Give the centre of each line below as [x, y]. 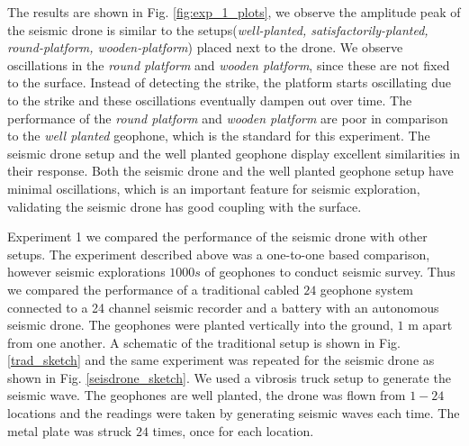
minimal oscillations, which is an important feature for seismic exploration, [214, 188]
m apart [430, 325]
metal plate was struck [70, 430]
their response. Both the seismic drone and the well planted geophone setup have [230, 171]
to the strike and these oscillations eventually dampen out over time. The [210, 100]
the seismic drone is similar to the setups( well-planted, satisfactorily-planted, [218, 29]
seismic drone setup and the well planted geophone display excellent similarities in [234, 153]
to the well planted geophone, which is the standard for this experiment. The [219, 136]
